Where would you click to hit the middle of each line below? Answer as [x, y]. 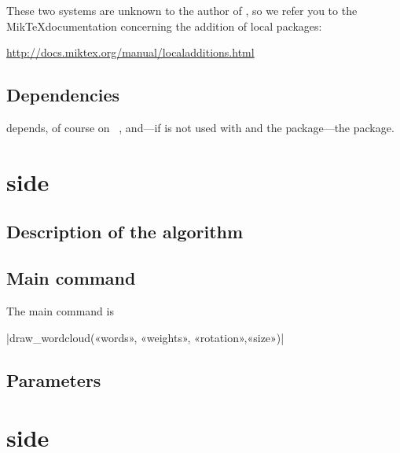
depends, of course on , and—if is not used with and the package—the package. [200, 127]
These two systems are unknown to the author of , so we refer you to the [182, 10]
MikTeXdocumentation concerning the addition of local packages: [164, 26]
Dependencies [63, 95]
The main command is [60, 310]
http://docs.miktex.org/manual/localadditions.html [130, 52]
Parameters [54, 379]
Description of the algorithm [125, 232]
